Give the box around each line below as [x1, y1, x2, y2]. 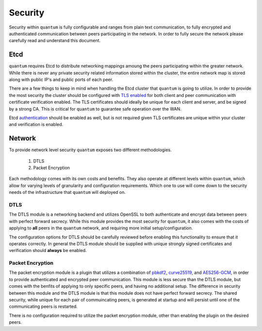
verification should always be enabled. [9, 248, 87, 253]
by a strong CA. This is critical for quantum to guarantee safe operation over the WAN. [9, 106, 181, 111]
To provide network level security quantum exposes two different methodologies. [9, 147, 172, 153]
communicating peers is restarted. [9, 303, 78, 310]
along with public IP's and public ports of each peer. [9, 77, 114, 82]
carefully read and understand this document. [9, 38, 101, 44]
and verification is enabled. [9, 122, 64, 127]
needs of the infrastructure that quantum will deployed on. [9, 189, 126, 195]
